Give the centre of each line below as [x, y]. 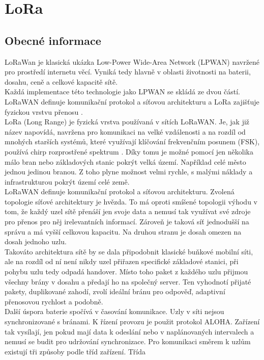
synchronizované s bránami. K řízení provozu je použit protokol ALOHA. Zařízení [132, 322]
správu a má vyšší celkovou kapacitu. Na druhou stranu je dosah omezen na [123, 231]
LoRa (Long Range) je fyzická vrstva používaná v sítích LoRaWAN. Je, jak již [127, 122]
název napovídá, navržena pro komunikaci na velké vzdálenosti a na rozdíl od [125, 131]
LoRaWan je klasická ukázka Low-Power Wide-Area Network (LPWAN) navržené [132, 61]
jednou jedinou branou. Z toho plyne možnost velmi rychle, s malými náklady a [129, 172]
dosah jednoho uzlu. [36, 241]
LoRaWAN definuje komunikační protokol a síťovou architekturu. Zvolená [120, 191]
